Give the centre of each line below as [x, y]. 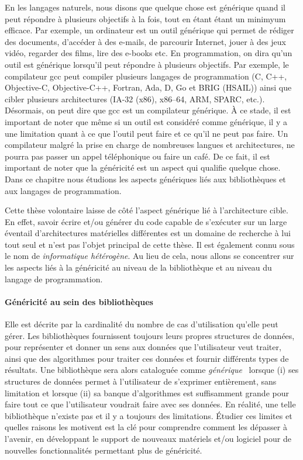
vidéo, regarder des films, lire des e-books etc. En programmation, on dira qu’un [149, 53]
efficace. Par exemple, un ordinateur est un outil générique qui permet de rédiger [149, 30]
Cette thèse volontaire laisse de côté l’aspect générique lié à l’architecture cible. [147, 210]
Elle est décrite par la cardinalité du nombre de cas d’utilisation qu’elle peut [142, 324]
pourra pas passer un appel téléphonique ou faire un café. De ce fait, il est [137, 156]
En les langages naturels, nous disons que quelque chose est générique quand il [145, 7]
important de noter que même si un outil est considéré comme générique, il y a [146, 121]
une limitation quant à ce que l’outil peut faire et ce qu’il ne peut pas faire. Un [147, 133]
